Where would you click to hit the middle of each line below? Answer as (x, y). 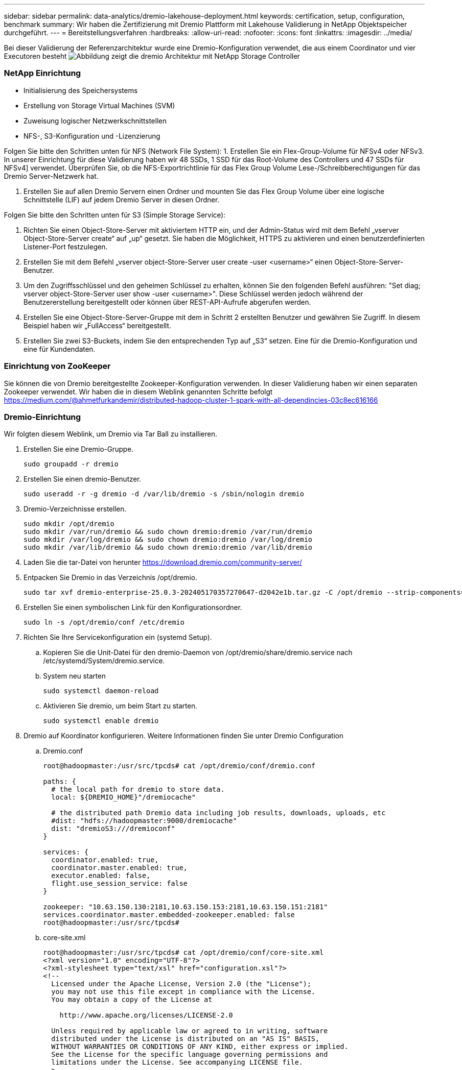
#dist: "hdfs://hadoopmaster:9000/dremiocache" (144, 821)
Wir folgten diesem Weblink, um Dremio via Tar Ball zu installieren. (111, 434)
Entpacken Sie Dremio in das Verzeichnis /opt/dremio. (110, 578)
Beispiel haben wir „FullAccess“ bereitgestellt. (97, 325)
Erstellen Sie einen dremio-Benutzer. (82, 479)
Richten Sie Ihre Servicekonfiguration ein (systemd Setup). (118, 637)
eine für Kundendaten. (59, 349)
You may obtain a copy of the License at (132, 1000)
